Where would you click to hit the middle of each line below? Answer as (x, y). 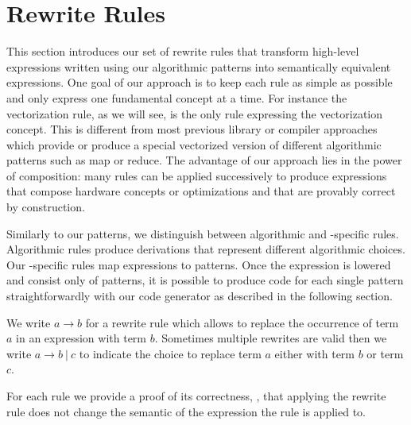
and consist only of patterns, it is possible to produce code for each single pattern (205, 280)
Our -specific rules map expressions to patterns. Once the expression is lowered (199, 264)
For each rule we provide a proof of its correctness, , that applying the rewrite (196, 396)
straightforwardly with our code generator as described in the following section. (200, 296)
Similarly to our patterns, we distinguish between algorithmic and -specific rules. (203, 233)
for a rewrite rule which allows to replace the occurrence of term (242, 322)
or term (385, 353)
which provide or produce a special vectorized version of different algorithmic (194, 144)
